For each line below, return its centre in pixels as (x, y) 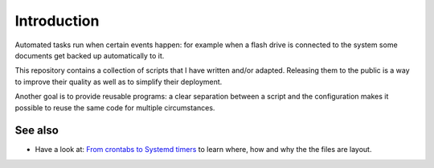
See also (37, 131)
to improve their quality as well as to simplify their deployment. (119, 82)
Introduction (57, 21)
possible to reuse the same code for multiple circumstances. (115, 107)
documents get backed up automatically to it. (90, 55)
